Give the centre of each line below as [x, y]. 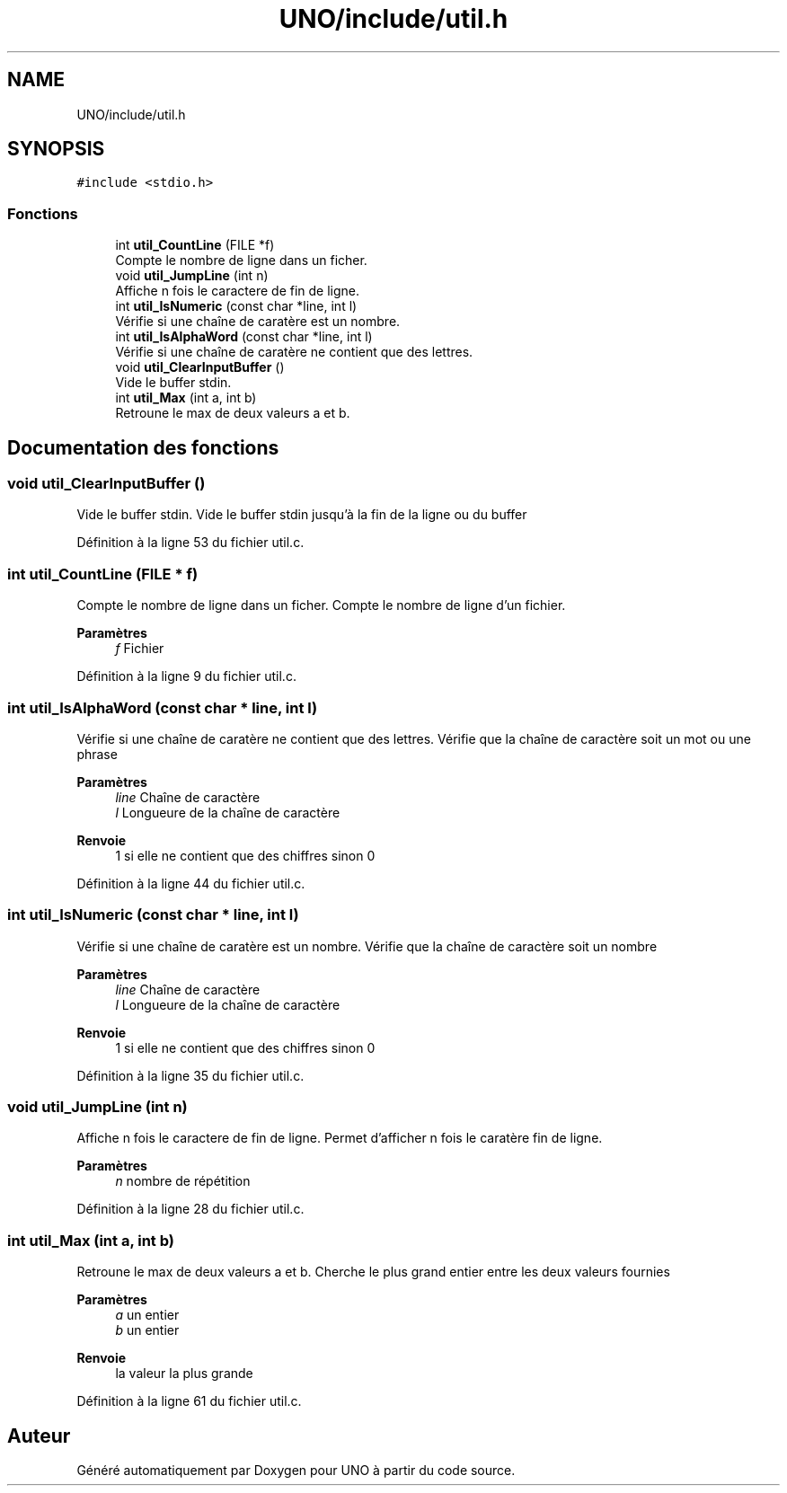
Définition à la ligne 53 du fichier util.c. [190, 543]
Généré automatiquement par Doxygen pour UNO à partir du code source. [296, 1470]
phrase [97, 754]
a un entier [147, 1315]
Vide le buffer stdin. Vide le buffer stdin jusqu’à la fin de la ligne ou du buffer [302, 515]
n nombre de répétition [183, 1181]
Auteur [39, 1436]
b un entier [147, 1330]
